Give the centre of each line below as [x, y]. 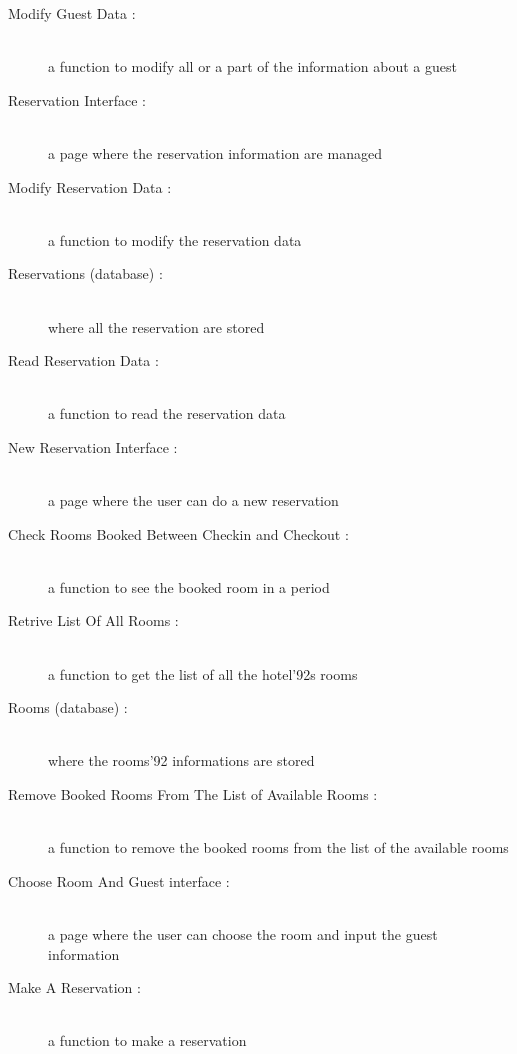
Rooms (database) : [68, 707]
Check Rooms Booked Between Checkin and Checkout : [178, 533]
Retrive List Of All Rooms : [93, 620]
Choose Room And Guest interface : [119, 880]
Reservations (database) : [85, 273]
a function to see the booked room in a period [189, 586]
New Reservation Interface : [93, 446]
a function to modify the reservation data [175, 239]
